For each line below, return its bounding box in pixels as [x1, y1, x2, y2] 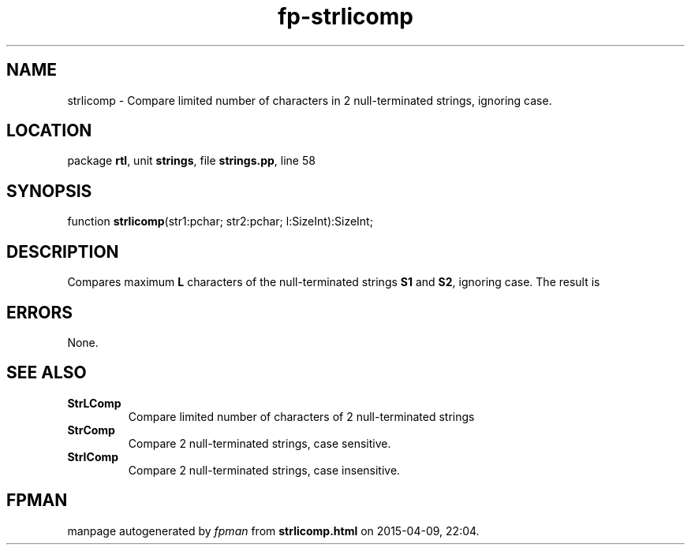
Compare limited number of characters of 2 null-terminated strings [128, 409, 475, 423]
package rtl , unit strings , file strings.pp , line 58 [67, 154, 316, 168]
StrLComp [67, 396, 121, 410]
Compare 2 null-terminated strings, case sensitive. [128, 436, 391, 450]
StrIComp [67, 449, 119, 464]
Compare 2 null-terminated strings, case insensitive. [128, 463, 401, 477]
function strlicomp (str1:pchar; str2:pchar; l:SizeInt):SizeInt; [67, 214, 373, 229]
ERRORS [6, 302, 73, 322]
